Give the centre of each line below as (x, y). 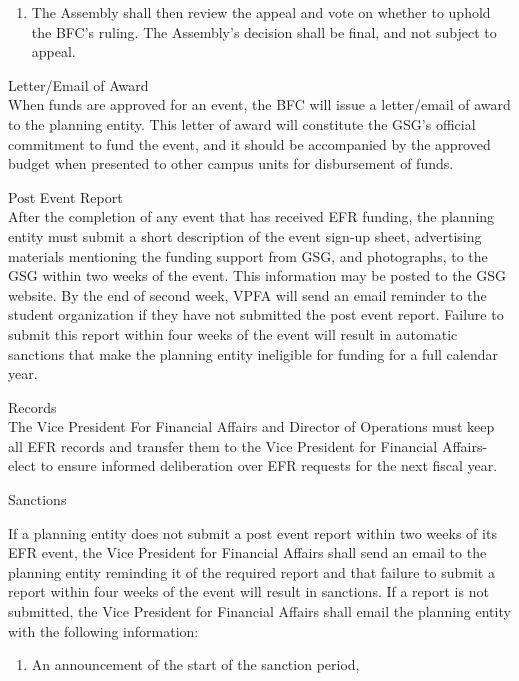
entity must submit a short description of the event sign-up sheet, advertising (245, 235)
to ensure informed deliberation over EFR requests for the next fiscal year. (269, 465)
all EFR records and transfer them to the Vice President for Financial (223, 445)
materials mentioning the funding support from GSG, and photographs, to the (248, 255)
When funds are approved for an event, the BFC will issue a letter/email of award (259, 104)
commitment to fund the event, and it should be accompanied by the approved (249, 143)
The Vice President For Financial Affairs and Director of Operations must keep (251, 426)
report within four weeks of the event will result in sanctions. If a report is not (248, 591)
